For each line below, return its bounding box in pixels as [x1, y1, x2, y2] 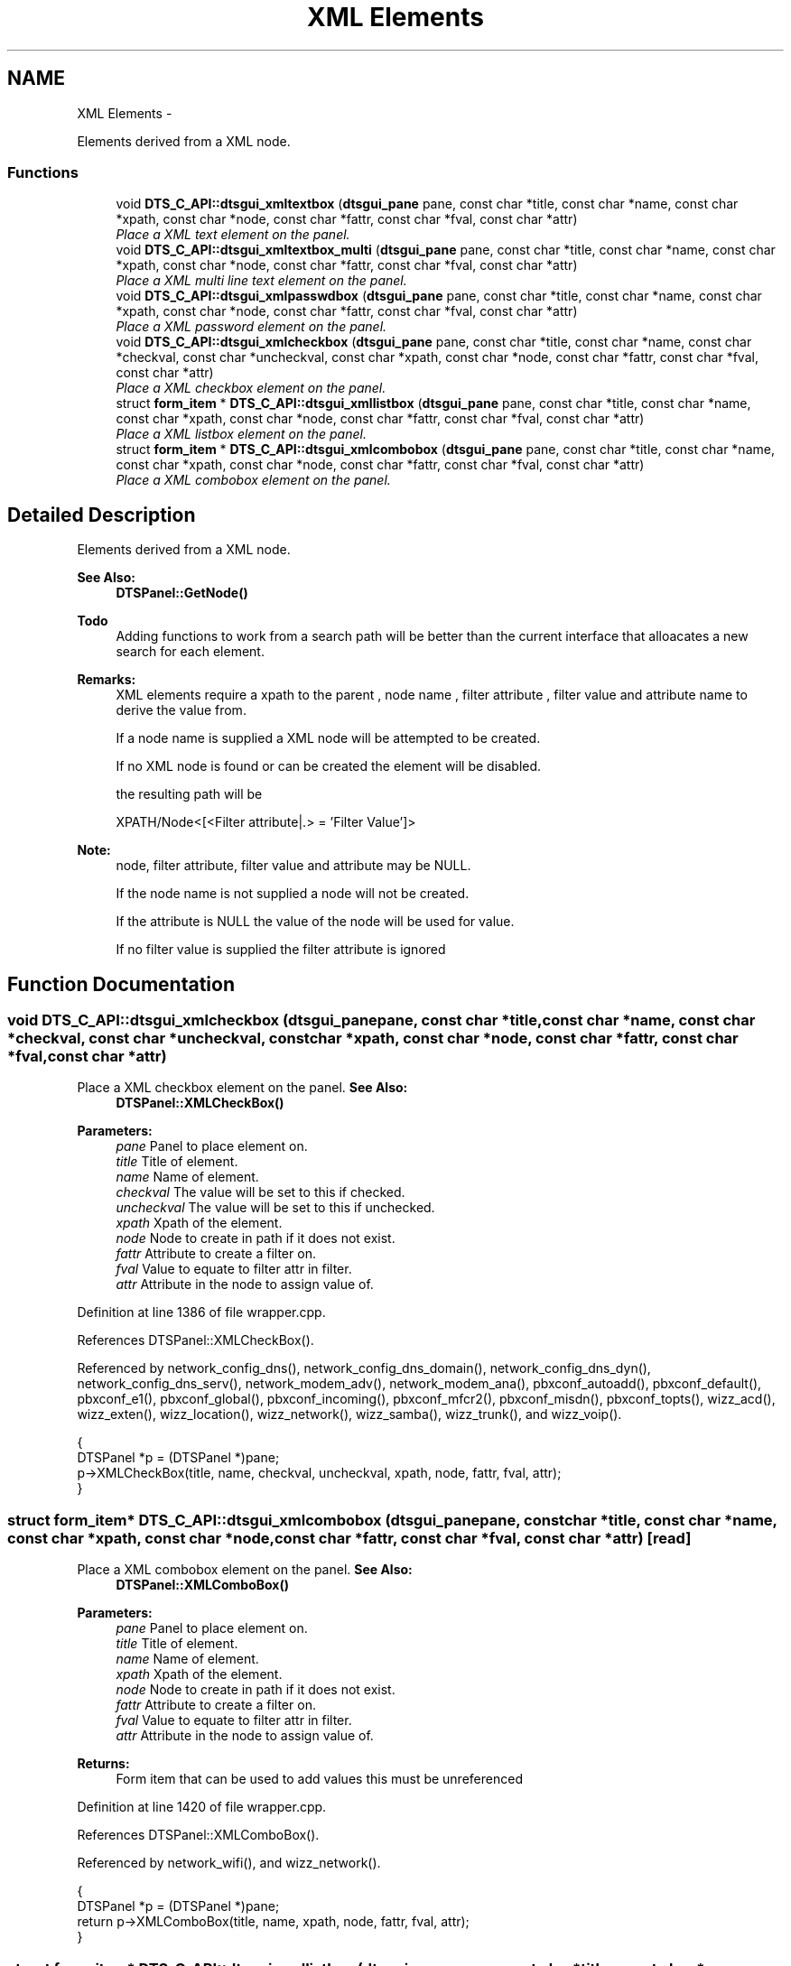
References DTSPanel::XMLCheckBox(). [77, 1332, 314, 1349]
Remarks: [77, 672, 136, 688]
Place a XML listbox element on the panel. [116, 426, 367, 442]
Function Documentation [7, 972, 235, 996]
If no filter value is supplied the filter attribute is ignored [116, 941, 446, 958]
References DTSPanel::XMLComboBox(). [77, 1827, 320, 1843]
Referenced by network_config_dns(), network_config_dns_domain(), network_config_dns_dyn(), [77, 1360, 651, 1377]
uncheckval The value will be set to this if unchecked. [116, 1200, 435, 1216]
